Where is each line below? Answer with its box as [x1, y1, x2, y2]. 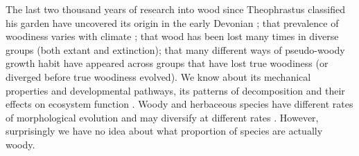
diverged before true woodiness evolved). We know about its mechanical [6, 69, 311, 84]
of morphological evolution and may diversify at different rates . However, [6, 110, 319, 124]
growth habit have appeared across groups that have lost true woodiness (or [6, 56, 329, 70]
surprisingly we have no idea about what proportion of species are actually [6, 124, 323, 138]
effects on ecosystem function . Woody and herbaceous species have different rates [6, 97, 353, 111]
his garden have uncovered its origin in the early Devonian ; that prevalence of [6, 15, 339, 30]
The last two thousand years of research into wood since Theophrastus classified [6, 2, 346, 16]
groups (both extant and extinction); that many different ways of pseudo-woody [6, 42, 345, 57]
